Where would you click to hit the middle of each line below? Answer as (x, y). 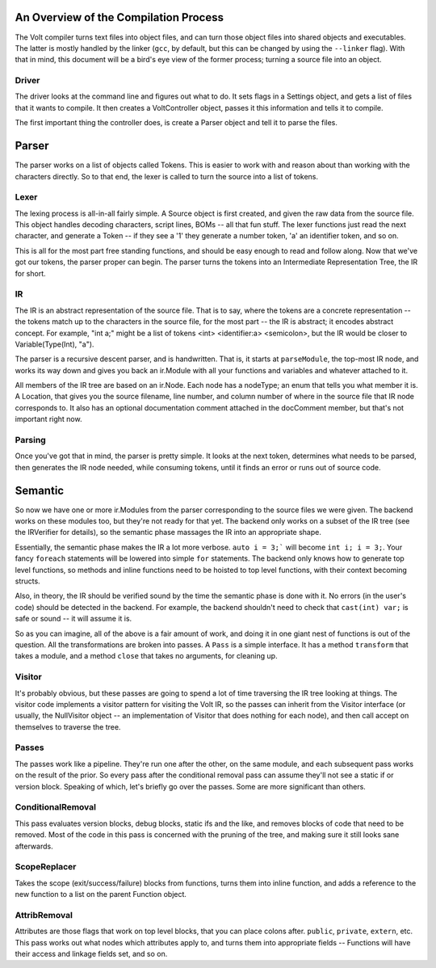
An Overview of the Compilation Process (119, 17)
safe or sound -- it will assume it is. (73, 619)
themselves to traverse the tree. (68, 726)
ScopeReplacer (46, 867)
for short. (30, 273)
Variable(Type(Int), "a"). (55, 344)
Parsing (30, 440)
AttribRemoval (44, 915)
